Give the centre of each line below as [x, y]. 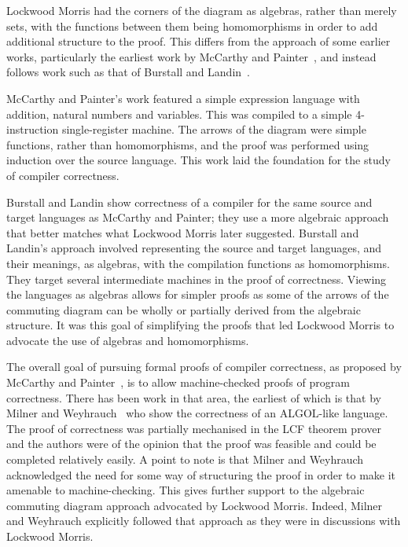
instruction [33, 129]
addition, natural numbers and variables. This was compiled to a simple [179, 114]
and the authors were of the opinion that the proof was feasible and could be [191, 444]
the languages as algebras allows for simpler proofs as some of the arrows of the [198, 294]
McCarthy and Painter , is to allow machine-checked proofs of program [178, 382]
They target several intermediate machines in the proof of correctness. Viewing [197, 279]
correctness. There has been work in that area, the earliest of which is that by [194, 397]
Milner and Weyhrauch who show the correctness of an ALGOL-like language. [197, 413]
